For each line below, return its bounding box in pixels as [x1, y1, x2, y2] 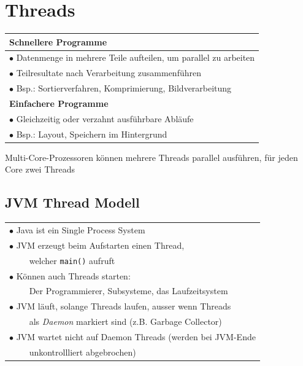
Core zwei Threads [5, 163, 75, 176]
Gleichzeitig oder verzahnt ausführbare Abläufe [16, 112, 194, 125]
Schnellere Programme [9, 35, 107, 48]
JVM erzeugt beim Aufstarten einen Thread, [16, 238, 185, 251]
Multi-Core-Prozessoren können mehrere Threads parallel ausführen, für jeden [5, 150, 298, 163]
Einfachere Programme [9, 97, 109, 109]
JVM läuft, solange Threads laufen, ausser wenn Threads [16, 300, 231, 313]
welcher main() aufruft [29, 254, 115, 267]
